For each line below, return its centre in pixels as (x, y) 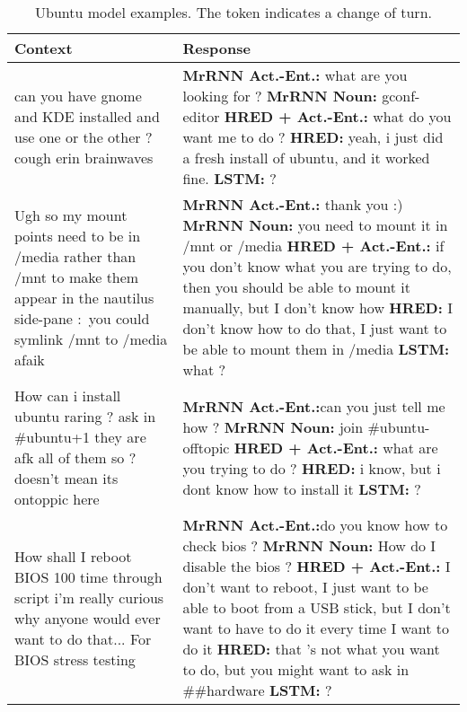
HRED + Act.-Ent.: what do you (338, 116)
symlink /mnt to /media (91, 338)
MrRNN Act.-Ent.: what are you (295, 75)
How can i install (68, 396)
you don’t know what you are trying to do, (317, 266)
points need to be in (78, 235)
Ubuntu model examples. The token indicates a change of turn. (233, 12)
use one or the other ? (84, 137)
